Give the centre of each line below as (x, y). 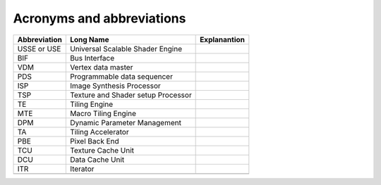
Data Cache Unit (97, 160)
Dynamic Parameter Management (125, 122)
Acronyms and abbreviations (99, 18)
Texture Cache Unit (102, 150)
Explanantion (223, 39)
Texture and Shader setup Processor (131, 95)
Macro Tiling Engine (103, 113)
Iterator (82, 169)
